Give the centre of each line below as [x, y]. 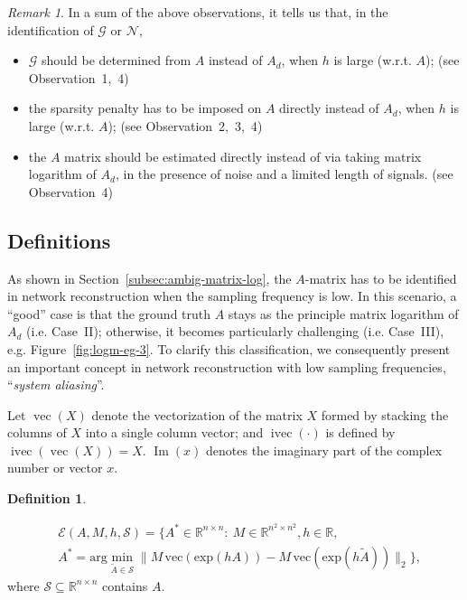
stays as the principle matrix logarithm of [343, 313]
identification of [51, 29]
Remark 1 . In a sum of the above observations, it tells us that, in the [198, 12]
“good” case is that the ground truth [109, 313]
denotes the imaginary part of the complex [324, 450]
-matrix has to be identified [381, 278]
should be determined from [117, 60]
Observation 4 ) [70, 191]
